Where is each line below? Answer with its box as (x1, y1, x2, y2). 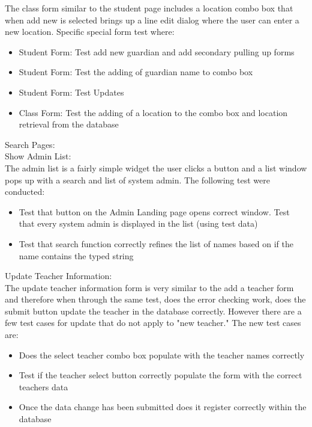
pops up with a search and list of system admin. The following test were (5, 173, 270, 186)
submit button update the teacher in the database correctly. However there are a (5, 304, 302, 317)
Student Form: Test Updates (19, 85, 124, 98)
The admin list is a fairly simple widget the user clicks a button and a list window (5, 161, 307, 174)
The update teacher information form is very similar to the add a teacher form (5, 281, 294, 293)
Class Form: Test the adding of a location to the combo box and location (19, 106, 288, 118)
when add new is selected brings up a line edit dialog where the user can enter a (5, 13, 299, 26)
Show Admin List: (5, 150, 71, 162)
